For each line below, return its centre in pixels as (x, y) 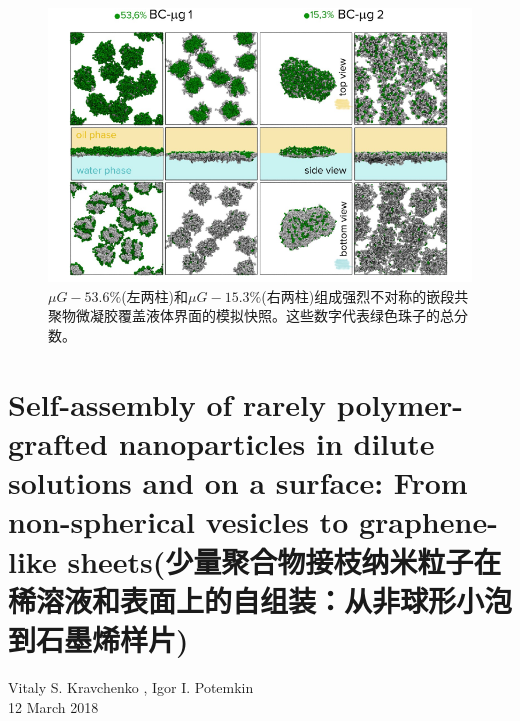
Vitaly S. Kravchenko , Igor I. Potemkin (131, 686)
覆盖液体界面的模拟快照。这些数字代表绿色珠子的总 (285, 315)
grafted (58, 443)
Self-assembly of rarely (167, 403)
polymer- (400, 403)
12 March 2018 (53, 706)
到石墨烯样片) (98, 638)
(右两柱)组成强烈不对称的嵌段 (358, 295)
